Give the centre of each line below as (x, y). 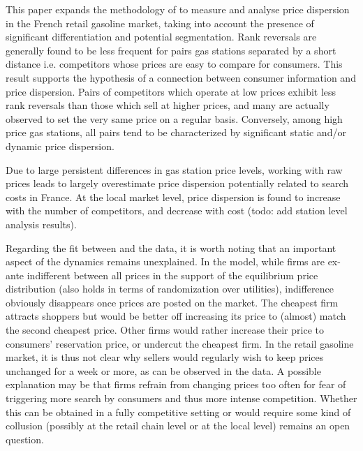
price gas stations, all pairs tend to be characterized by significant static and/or (176, 132)
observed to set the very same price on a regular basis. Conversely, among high (174, 118)
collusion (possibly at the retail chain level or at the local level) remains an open (178, 426)
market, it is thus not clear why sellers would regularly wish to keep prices (165, 357)
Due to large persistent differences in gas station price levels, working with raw (174, 169)
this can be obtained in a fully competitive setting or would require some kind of (178, 412)
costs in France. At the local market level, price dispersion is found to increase (173, 197)
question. (25, 439)
